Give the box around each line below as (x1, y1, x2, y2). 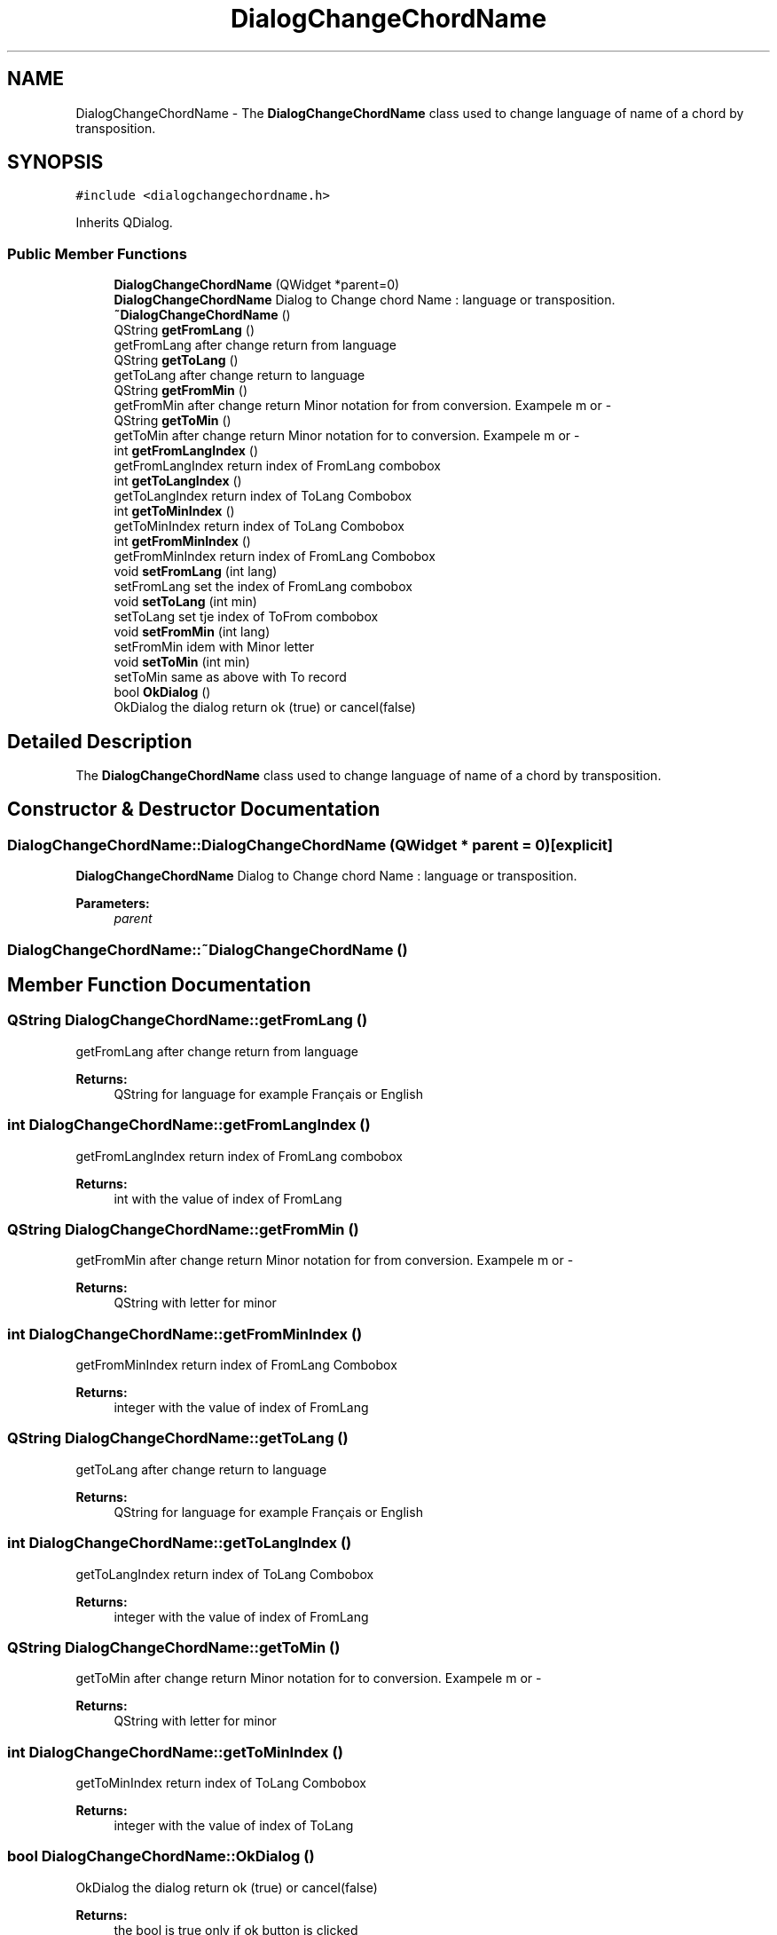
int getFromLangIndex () (114, 443, 259, 459)
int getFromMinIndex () (114, 533, 251, 549)
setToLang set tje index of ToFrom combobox (114, 609, 379, 625)
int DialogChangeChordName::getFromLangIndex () (7, 1116, 371, 1134)
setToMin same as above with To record (114, 669, 347, 685)
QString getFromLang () (114, 322, 255, 338)
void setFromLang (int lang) (114, 564, 278, 580)
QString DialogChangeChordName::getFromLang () (7, 1011, 368, 1030)
